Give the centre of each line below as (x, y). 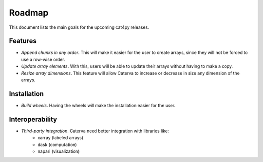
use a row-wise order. (43, 59)
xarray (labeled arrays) (61, 138)
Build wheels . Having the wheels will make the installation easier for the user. (98, 105)
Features (23, 41)
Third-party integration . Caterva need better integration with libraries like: (95, 131)
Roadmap (29, 13)
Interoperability (33, 119)
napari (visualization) (59, 151)
